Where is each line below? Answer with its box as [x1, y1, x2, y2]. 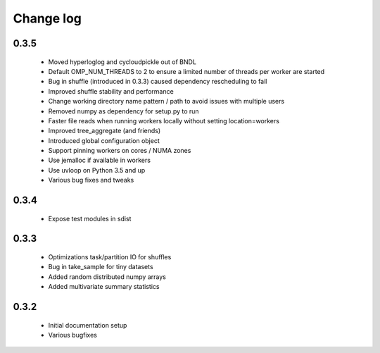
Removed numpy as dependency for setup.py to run [48, 106, 200, 116]
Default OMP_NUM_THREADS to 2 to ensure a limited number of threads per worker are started [48, 67, 325, 75]
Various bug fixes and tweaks [48, 176, 134, 185]
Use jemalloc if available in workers [48, 156, 151, 165]
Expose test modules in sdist [48, 214, 132, 223]
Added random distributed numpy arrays [48, 272, 167, 281]
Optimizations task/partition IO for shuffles [48, 253, 172, 261]
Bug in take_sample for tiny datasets [48, 263, 154, 271]
